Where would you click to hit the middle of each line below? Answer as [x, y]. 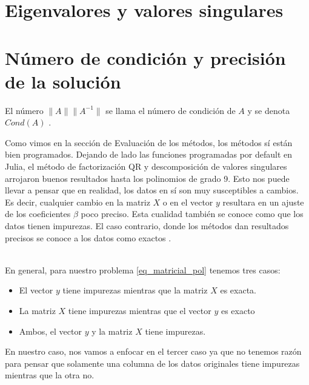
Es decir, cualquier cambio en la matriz [78, 202]
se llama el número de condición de [171, 110]
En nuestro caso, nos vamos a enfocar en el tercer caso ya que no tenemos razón [153, 351]
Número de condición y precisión [145, 57]
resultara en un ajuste [263, 202]
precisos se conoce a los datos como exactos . [88, 237]
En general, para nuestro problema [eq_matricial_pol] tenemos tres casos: [143, 269]
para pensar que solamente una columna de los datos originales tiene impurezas [152, 363]
